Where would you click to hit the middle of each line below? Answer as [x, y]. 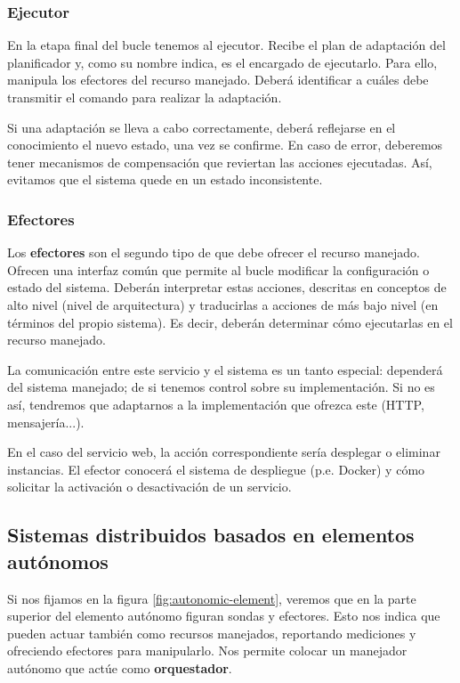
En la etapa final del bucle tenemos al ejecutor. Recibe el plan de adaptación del [226, 45]
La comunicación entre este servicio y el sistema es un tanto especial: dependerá [225, 369]
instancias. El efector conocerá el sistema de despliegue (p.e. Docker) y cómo [216, 469]
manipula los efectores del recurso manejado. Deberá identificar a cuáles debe [218, 80]
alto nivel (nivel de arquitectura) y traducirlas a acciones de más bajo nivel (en [223, 304]
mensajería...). [46, 422]
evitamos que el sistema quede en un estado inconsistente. [165, 179]
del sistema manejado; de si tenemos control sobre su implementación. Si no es [221, 387]
